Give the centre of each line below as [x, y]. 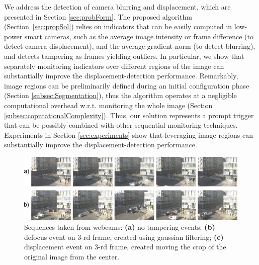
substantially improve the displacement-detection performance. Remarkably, [121, 76]
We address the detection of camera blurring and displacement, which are [117, 7]
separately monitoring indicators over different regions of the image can [114, 66]
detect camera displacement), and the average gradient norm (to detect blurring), [130, 46]
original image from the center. [72, 256]
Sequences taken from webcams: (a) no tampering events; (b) [120, 227]
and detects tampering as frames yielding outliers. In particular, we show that [124, 56]
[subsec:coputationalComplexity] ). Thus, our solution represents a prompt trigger [129, 115]
